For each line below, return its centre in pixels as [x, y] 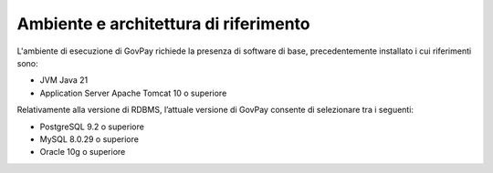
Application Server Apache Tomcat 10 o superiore [133, 93]
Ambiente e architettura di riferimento [163, 24]
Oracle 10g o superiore [83, 152]
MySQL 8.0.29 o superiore [89, 139]
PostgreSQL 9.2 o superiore [92, 127]
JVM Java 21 [64, 80]
